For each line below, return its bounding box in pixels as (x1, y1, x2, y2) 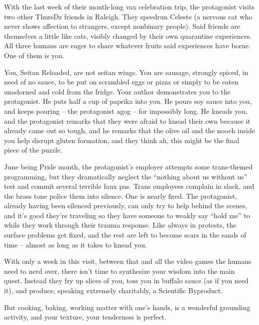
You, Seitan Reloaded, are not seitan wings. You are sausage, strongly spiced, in (4, 67, 249, 77)
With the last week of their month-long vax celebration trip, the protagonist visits (4, 1, 255, 11)
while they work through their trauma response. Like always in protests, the (4, 220, 237, 230)
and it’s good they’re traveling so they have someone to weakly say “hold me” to (4, 210, 250, 220)
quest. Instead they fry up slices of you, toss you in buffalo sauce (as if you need (4, 275, 249, 286)
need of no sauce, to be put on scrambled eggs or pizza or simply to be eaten (4, 77, 239, 87)
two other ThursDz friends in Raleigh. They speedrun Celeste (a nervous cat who (4, 11, 253, 21)
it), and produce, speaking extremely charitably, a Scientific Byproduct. (4, 285, 223, 296)
